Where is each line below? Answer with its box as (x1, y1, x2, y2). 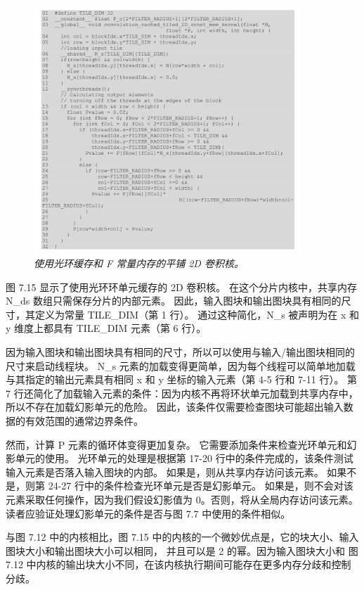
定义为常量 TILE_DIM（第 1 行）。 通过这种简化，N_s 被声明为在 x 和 (34, 307, 360, 321)
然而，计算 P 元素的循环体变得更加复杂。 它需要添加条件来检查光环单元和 (6, 437, 347, 451)
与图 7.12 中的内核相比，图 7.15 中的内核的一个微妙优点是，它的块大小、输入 (6, 530, 359, 544)
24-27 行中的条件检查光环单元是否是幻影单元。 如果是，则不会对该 (48, 478, 353, 493)
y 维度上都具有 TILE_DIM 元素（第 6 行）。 (6, 321, 207, 335)
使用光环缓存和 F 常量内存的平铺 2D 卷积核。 (34, 256, 244, 271)
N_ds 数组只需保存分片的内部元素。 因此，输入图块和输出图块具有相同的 (6, 293, 342, 308)
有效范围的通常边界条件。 (25, 413, 143, 428)
